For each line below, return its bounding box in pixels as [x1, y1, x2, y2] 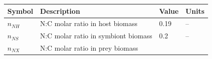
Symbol [7, 5, 34, 16]
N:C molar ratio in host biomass [40, 18, 138, 29]
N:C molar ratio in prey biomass [40, 43, 138, 53]
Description [40, 5, 80, 16]
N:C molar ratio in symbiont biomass [40, 30, 152, 41]
